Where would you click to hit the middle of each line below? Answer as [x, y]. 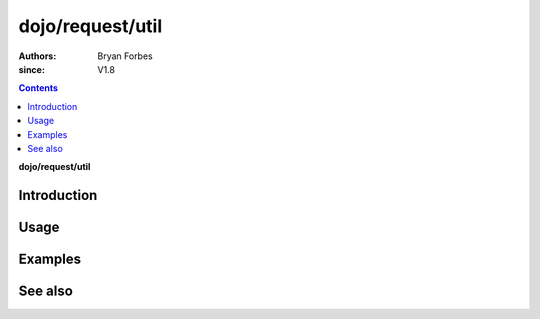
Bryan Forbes [125, 56]
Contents [38, 88]
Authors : [37, 56]
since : [31, 69]
